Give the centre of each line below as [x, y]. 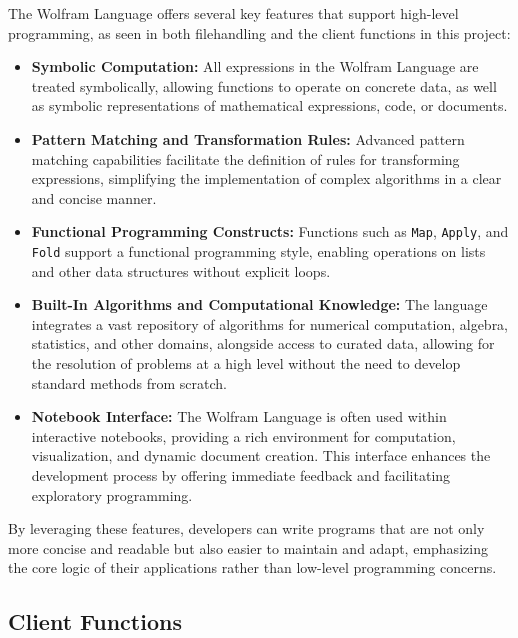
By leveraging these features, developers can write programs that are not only [246, 528]
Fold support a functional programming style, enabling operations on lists [258, 251]
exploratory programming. [112, 494]
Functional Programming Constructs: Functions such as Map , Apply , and [270, 231]
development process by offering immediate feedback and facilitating [241, 475]
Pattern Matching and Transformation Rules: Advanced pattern [248, 138]
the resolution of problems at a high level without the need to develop [246, 363]
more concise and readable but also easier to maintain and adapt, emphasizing [248, 547]
